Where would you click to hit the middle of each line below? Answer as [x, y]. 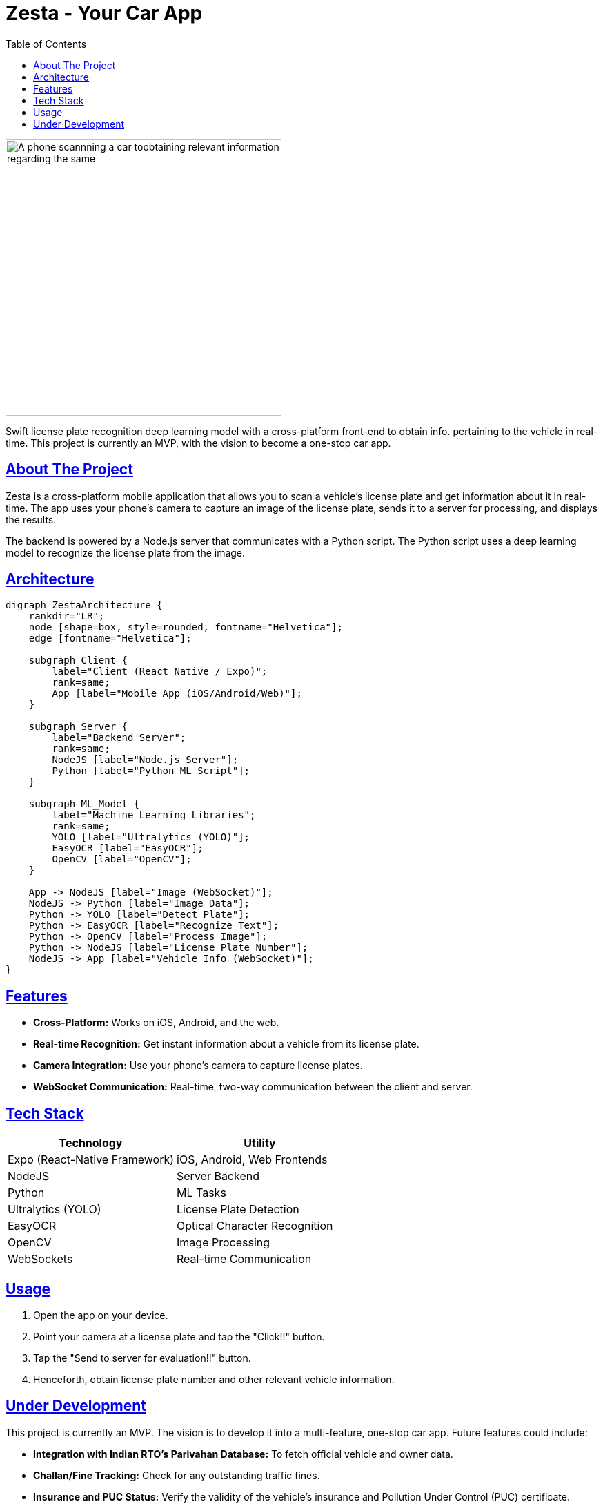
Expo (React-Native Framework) [91, 1160]
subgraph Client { [78, 661]
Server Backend [218, 1176]
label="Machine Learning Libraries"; [154, 815]
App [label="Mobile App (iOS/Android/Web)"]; [177, 694]
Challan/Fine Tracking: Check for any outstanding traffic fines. [177, 1475]
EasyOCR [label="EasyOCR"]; [128, 848]
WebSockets [40, 1259]
